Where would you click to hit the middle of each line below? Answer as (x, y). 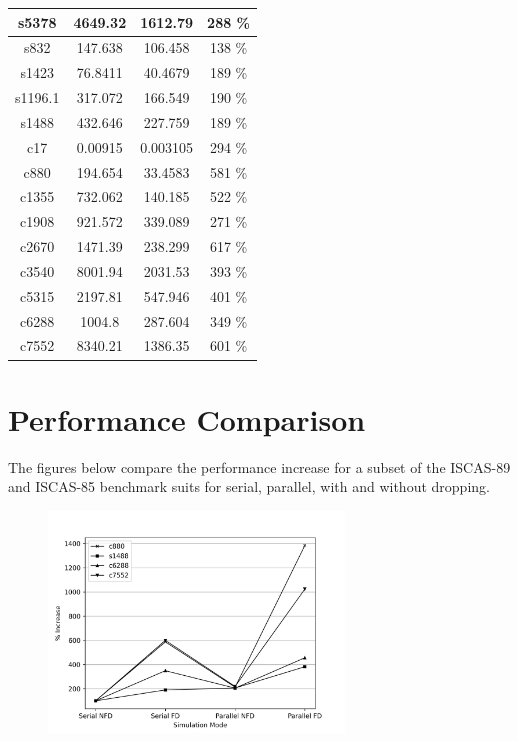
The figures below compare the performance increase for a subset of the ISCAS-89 (259, 466)
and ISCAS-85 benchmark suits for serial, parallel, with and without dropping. (249, 486)
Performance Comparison (187, 418)
